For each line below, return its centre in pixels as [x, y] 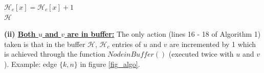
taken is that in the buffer [45, 44]
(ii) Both [20, 34]
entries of [127, 44]
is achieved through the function [55, 54]
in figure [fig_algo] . [110, 64]
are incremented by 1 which [213, 44]
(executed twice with [201, 54]
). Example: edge [31, 64]
